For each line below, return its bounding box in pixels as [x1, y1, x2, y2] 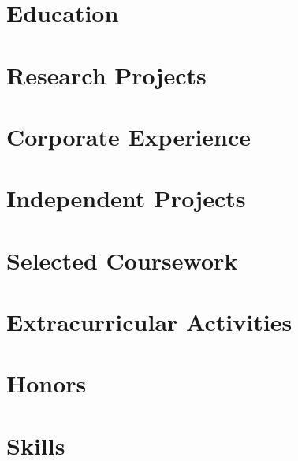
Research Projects [6, 58, 207, 91]
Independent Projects [6, 182, 246, 214]
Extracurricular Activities [6, 306, 292, 338]
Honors [6, 367, 87, 400]
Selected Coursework [6, 244, 238, 276]
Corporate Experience [6, 120, 251, 152]
